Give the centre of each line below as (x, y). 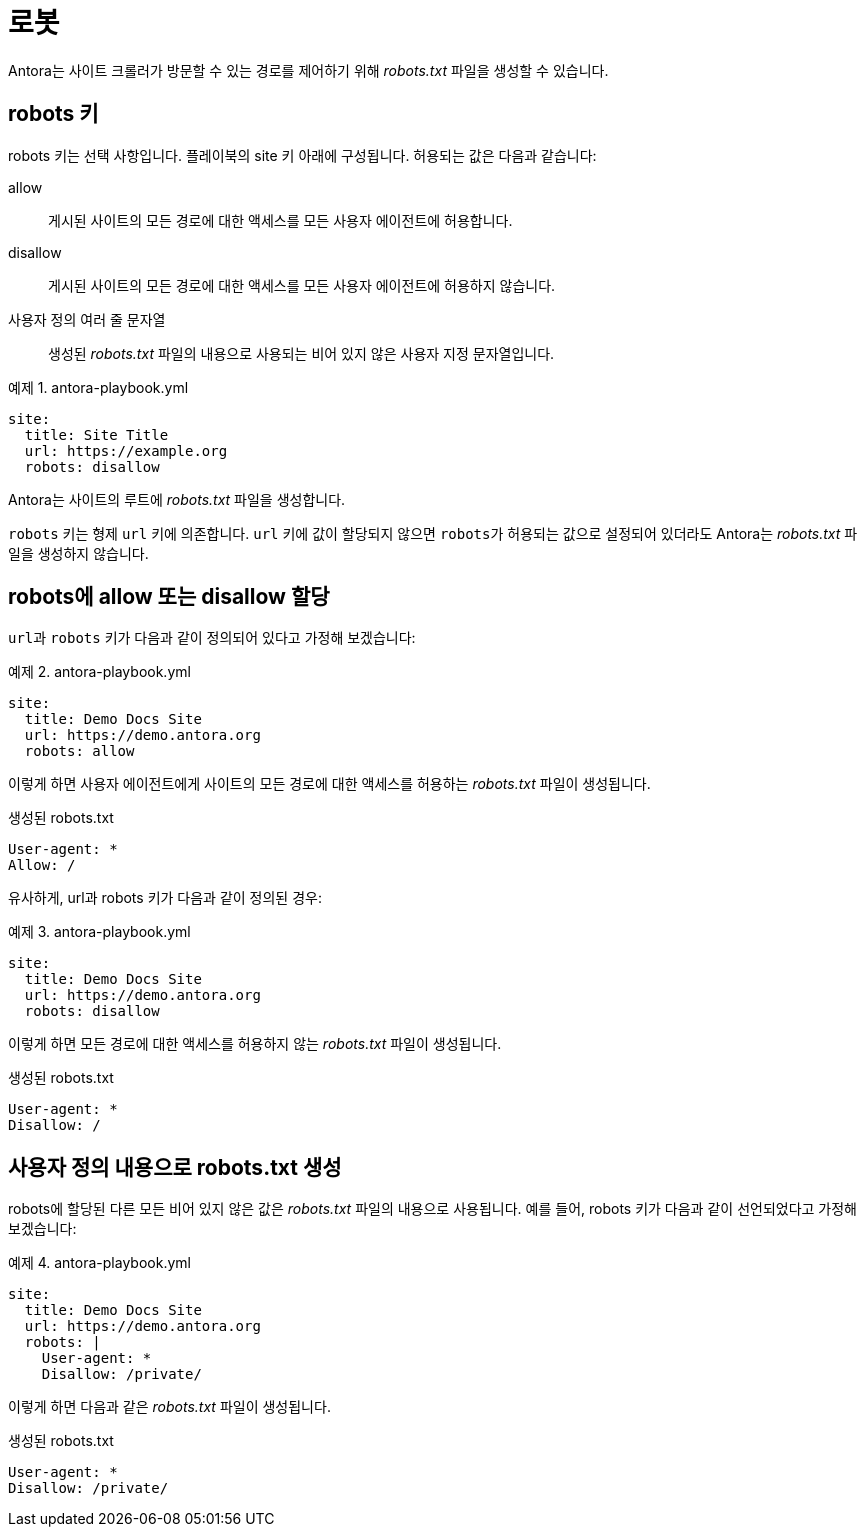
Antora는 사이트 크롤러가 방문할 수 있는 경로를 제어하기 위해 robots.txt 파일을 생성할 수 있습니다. (308, 70)
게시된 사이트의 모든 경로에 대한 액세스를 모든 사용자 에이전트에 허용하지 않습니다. (302, 285)
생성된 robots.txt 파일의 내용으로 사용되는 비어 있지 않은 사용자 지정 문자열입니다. (301, 353)
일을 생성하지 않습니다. (78, 553)
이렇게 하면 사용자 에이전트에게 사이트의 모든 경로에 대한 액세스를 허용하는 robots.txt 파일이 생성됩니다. (329, 784)
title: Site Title (96, 434)
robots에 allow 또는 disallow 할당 (169, 597)
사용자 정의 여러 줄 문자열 (87, 319)
